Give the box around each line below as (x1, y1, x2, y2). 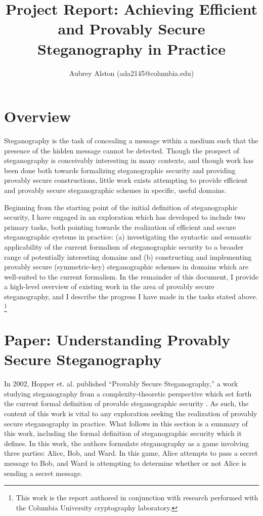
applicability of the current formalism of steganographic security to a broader (4, 241, 244, 252)
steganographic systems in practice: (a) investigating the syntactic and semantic (4, 231, 252, 242)
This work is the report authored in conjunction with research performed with (16, 492, 258, 503)
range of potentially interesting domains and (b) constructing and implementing (4, 251, 252, 262)
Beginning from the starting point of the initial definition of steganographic (4, 202, 238, 212)
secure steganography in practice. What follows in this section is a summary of (4, 418, 248, 428)
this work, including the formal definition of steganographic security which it (4, 428, 242, 439)
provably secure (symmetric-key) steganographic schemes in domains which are (4, 261, 249, 272)
